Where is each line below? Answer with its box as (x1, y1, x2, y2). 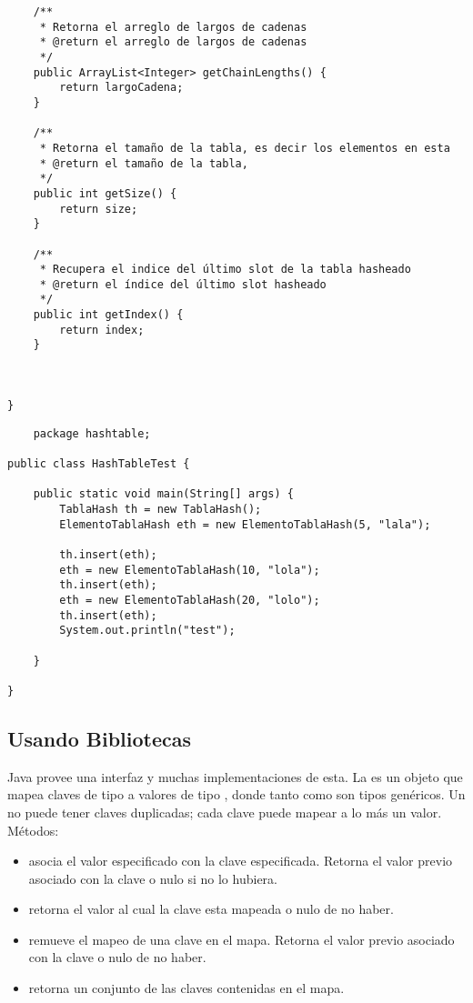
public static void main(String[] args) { (33, 487, 294, 501)
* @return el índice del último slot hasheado (39, 277, 327, 291)
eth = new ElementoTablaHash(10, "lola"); (59, 563, 320, 577)
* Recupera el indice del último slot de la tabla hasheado (39, 263, 411, 276)
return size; (59, 202, 138, 216)
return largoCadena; (59, 81, 184, 95)
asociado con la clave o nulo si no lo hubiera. (28, 868, 277, 888)
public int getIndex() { (33, 308, 184, 322)
